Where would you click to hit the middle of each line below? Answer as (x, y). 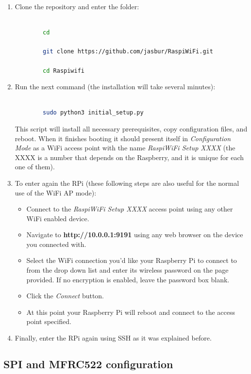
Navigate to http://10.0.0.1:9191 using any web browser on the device (135, 235)
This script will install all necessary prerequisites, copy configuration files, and (131, 128)
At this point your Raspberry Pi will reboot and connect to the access (131, 312)
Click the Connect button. (65, 296)
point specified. (49, 321)
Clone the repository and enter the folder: (77, 6)
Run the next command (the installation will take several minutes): (115, 87)
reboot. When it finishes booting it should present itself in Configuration (123, 138)
